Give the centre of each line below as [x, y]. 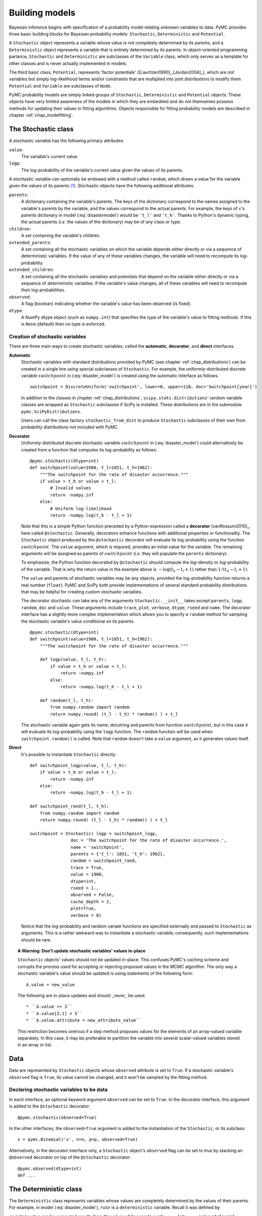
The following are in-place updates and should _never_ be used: [82, 996]
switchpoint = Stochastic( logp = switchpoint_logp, [94, 833]
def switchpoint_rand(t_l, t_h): [69, 806]
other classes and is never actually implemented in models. [68, 63]
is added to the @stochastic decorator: [50, 1106]
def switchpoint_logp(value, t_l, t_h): [78, 765]
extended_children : [32, 269]
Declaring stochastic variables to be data [58, 1090]
